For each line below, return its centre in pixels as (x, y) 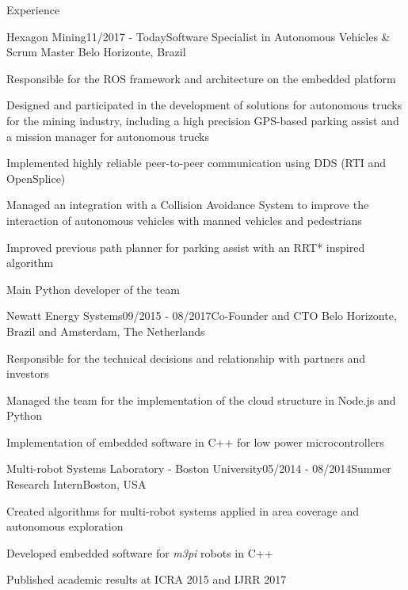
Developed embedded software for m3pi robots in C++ (140, 552)
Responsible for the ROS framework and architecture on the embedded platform (201, 78)
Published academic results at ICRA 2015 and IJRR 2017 (147, 579)
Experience (33, 10)
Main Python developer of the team (93, 289)
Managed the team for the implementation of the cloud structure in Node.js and (201, 400)
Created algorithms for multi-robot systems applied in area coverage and (183, 510)
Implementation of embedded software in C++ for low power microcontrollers (195, 442)
